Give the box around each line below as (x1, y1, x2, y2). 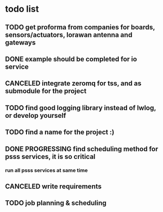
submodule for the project (5, 87, 87, 95)
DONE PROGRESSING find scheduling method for (5, 145, 159, 153)
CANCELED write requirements (5, 182, 102, 190)
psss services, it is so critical (5, 152, 96, 160)
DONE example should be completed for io (5, 55, 137, 63)
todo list (5, 3, 39, 15)
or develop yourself (5, 111, 66, 120)
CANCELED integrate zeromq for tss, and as (5, 79, 141, 88)
